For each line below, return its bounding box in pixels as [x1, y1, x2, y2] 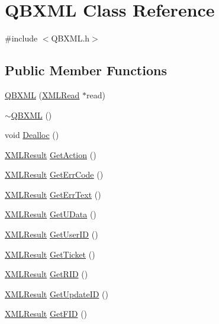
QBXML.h [51, 32, 90, 44]
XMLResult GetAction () [5, 148, 96, 161]
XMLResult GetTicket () [5, 248, 95, 260]
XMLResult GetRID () [5, 268, 88, 280]
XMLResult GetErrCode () [5, 168, 104, 181]
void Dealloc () [5, 129, 59, 141]
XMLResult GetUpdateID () [5, 287, 109, 300]
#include [5, 32, 38, 44]
